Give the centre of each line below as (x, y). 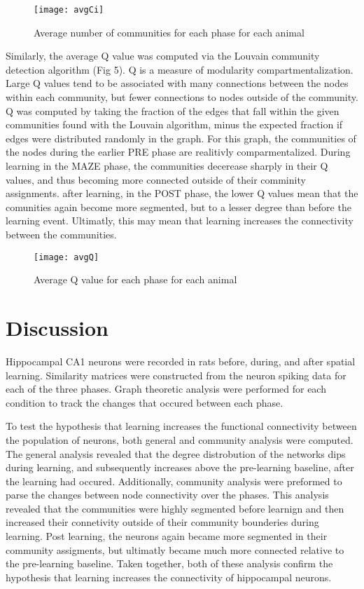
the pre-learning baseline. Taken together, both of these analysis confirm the (169, 563)
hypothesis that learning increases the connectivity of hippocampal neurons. (169, 577)
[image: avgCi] (69, 10)
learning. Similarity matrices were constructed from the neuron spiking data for (176, 375)
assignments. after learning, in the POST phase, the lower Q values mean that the (182, 193)
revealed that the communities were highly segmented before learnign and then (175, 508)
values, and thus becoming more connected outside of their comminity (156, 179)
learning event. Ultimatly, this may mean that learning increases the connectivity (180, 221)
